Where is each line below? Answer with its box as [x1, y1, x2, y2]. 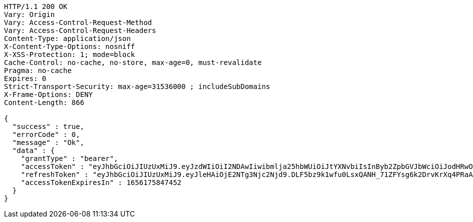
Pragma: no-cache [4, 66, 72, 74]
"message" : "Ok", [12, 138, 85, 146]
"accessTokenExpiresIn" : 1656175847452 [21, 178, 182, 186]
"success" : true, [12, 122, 85, 130]
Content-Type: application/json [4, 34, 131, 42]
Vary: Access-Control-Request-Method [4, 18, 152, 26]
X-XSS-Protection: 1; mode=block [4, 50, 135, 58]
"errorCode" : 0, [12, 130, 80, 138]
